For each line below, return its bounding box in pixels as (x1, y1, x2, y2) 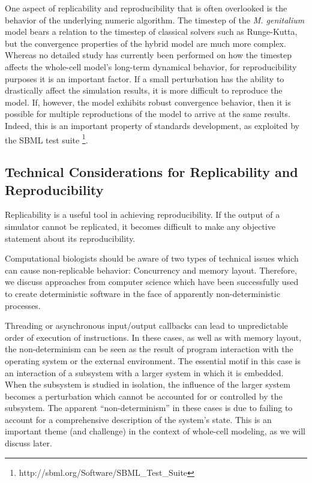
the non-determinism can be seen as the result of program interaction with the (5, 343, 293, 355)
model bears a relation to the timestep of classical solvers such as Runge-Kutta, (5, 25, 298, 38)
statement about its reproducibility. (5, 232, 136, 244)
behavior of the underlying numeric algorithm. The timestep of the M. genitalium (5, 13, 305, 26)
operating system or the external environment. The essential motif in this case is (5, 354, 301, 367)
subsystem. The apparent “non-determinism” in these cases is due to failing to (5, 401, 293, 414)
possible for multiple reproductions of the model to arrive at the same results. (5, 107, 290, 120)
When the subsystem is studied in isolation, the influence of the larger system (5, 378, 290, 391)
